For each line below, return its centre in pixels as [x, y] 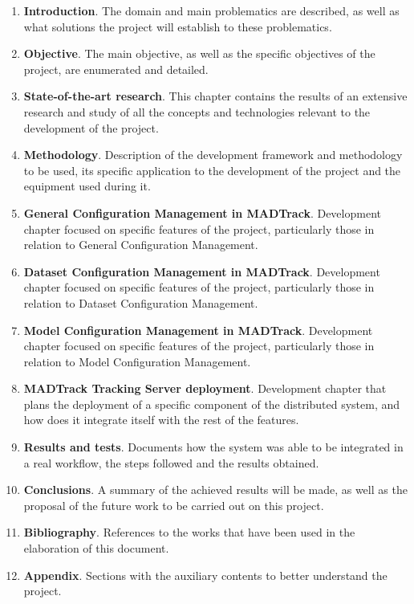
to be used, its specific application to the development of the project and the [212, 170]
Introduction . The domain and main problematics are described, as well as [211, 10]
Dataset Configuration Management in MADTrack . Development [202, 271]
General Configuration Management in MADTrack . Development [202, 212]
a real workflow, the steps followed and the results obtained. [171, 462]
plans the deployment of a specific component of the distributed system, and [212, 404]
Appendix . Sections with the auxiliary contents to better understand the [205, 575]
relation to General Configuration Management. [141, 245]
